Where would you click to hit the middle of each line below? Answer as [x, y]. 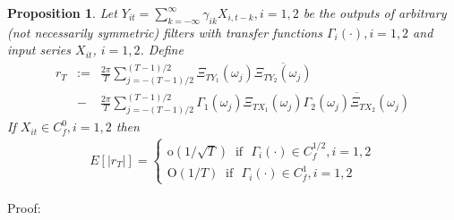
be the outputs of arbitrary [375, 13]
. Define [162, 50]
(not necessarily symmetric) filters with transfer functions [165, 32]
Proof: [24, 207]
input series [39, 50]
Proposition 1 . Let [62, 13]
